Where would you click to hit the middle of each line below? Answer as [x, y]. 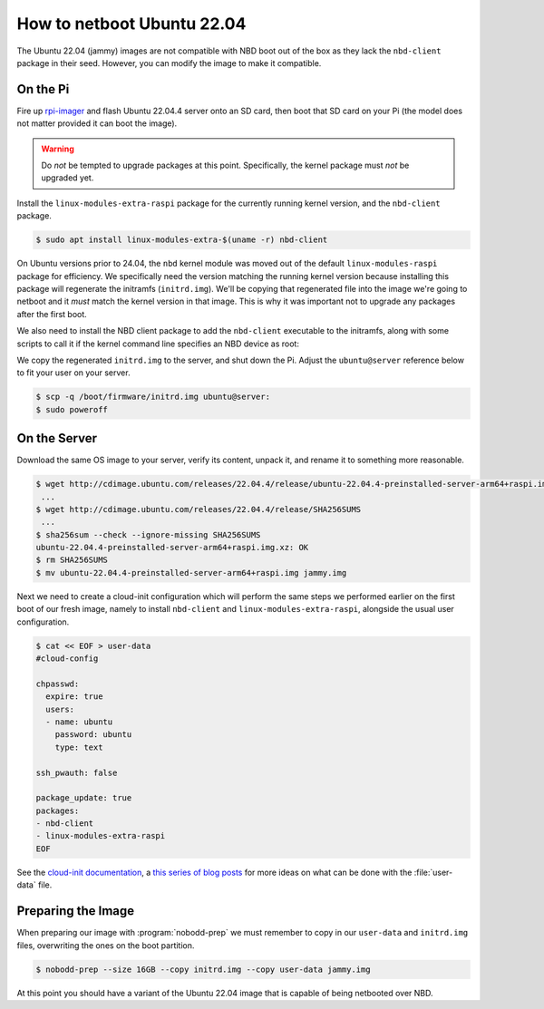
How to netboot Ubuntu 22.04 [131, 24]
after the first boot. [52, 314]
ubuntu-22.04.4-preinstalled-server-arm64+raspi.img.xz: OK [172, 548]
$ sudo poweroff [72, 409]
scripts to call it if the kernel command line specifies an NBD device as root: [158, 344]
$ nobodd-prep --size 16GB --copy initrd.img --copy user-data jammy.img [203, 969]
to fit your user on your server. [73, 373]
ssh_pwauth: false [77, 772]
